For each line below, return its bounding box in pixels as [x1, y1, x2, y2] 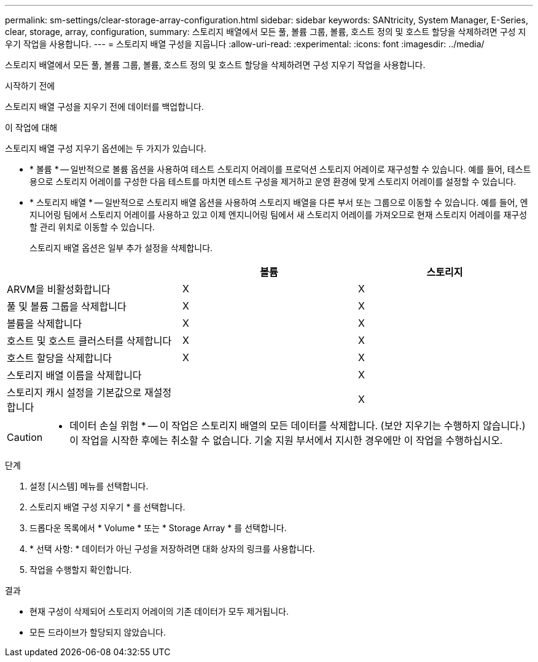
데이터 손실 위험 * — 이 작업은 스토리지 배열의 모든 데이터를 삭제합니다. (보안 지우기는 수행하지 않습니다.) [69, 419, 526, 432]
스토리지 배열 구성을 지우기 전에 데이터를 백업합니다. [5, 101, 204, 112]
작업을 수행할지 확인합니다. [29, 564, 132, 575]
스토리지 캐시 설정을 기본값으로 [7, 386, 142, 399]
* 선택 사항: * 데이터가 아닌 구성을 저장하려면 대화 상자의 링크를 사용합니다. [29, 543, 315, 554]
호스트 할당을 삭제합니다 [7, 352, 112, 364]
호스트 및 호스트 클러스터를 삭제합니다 [7, 335, 172, 347]
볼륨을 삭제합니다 [7, 317, 82, 330]
